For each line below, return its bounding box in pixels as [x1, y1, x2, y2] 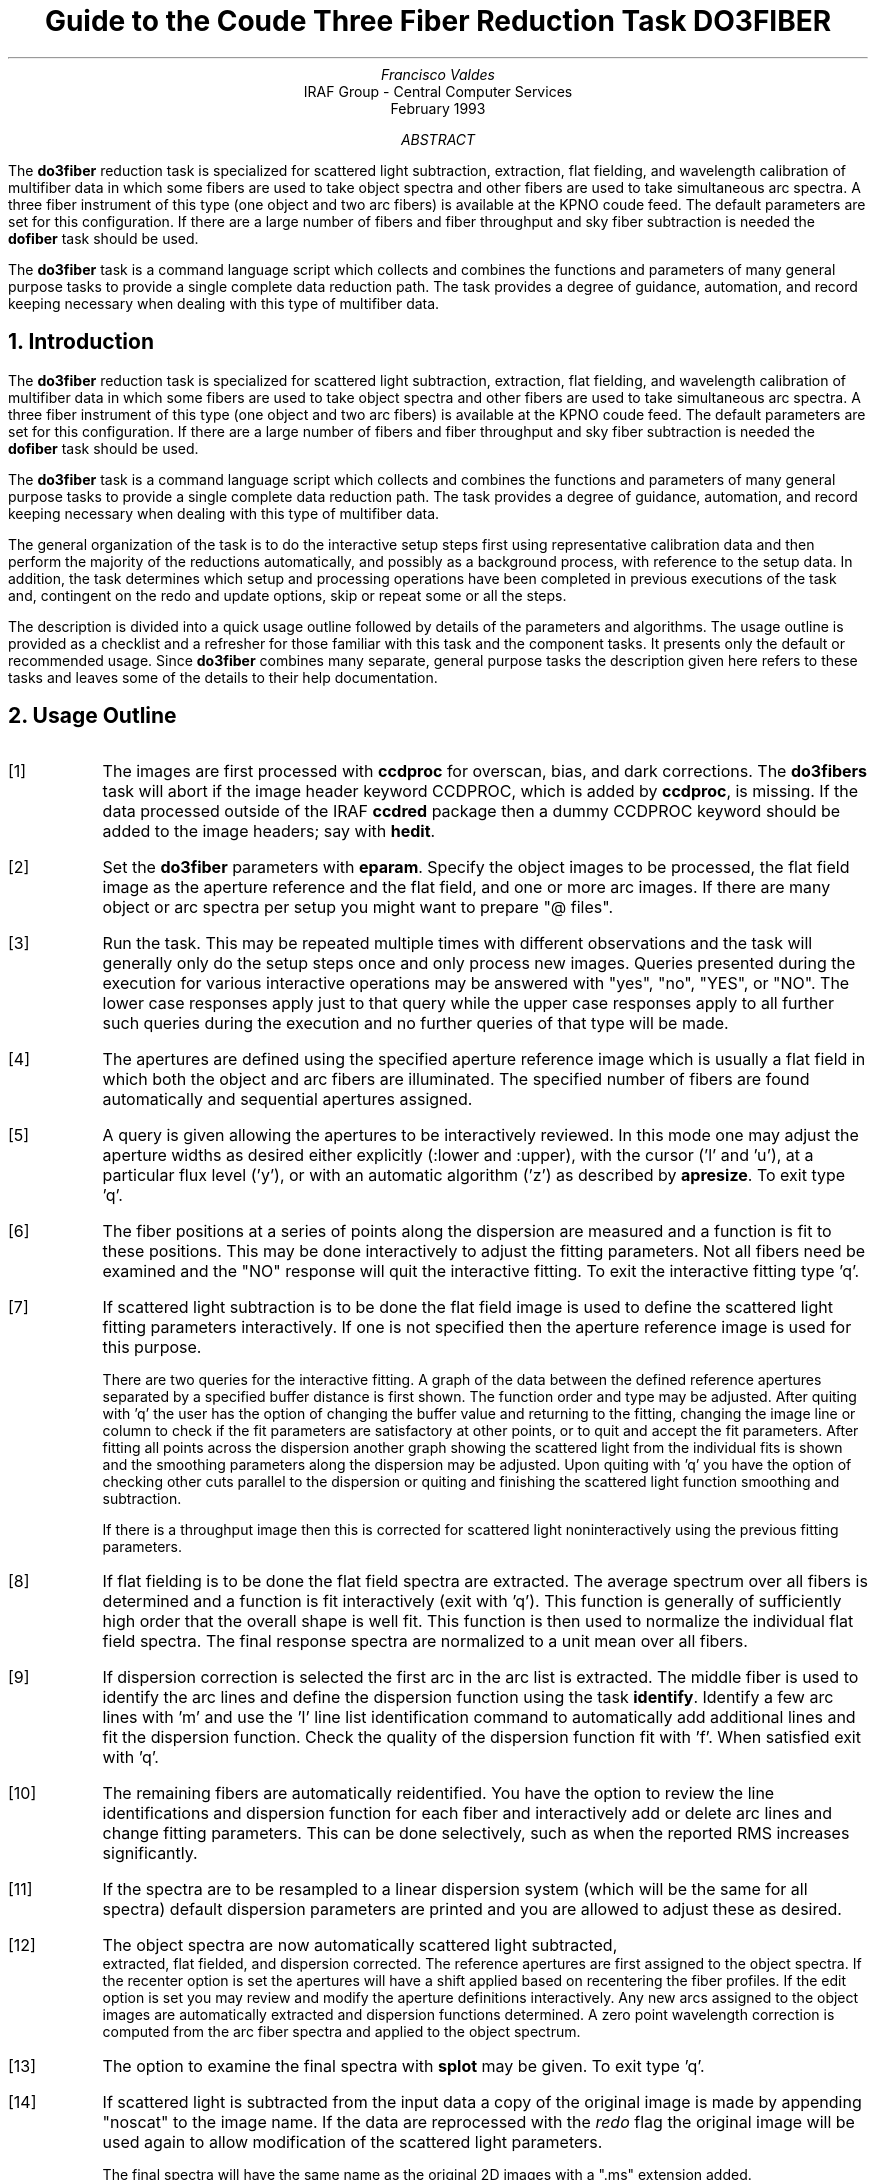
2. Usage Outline [8, 703, 177, 729]
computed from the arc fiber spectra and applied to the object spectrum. [102, 2023, 581, 2041]
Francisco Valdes [381, 65, 495, 83]
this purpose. [102, 1337, 202, 1358]
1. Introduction [8, 329, 154, 355]
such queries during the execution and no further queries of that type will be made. [102, 1013, 729, 1034]
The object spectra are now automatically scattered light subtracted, [102, 1935, 618, 1956]
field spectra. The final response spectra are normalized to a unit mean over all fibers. [102, 1631, 748, 1652]
